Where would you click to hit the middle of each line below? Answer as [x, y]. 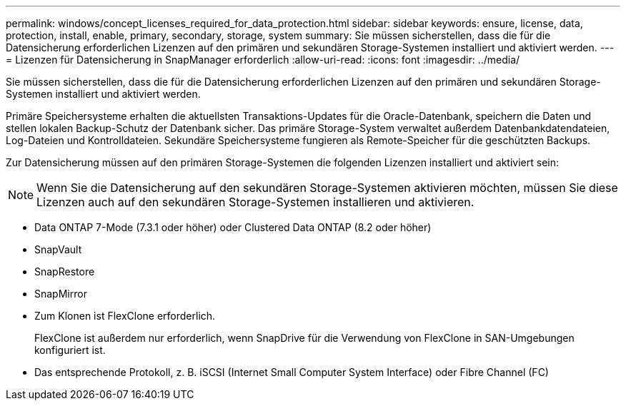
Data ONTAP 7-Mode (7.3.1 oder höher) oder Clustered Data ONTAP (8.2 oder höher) [233, 227]
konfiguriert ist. [70, 350]
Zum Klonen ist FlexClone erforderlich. [125, 316]
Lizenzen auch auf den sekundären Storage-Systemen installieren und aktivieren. [255, 202]
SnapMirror [61, 294]
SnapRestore [65, 271]
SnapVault [58, 249]
